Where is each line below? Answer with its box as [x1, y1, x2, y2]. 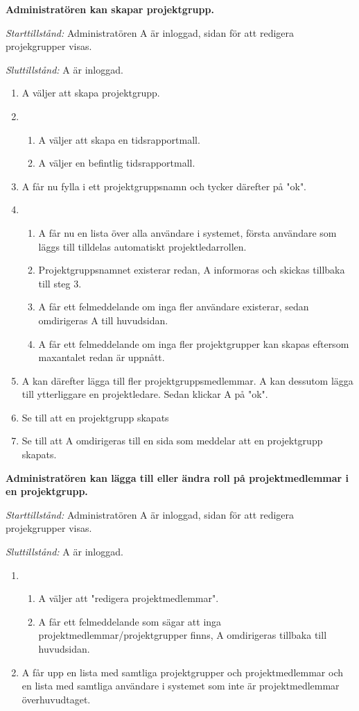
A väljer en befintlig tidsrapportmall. [38, 156, 195, 170]
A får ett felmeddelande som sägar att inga [38, 614, 222, 628]
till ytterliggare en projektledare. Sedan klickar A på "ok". [21, 387, 268, 401]
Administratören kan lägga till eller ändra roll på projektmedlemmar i [6, 470, 349, 485]
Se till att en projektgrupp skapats [21, 410, 169, 424]
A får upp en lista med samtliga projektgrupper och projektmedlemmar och [21, 664, 343, 679]
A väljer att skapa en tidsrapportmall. [38, 132, 200, 147]
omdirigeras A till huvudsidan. [38, 312, 168, 327]
